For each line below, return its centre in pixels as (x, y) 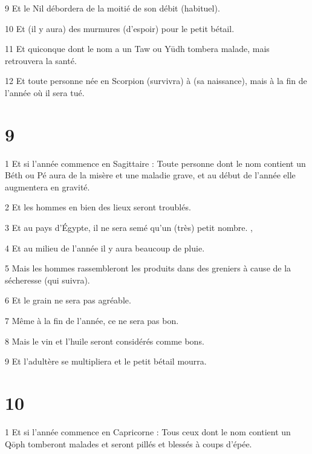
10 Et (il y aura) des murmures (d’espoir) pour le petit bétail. (120, 28)
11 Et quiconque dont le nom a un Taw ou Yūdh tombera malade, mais (137, 49)
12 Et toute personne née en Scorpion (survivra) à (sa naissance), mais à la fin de (156, 81)
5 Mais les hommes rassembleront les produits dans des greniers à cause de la (148, 268)
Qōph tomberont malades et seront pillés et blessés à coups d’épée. (128, 443)
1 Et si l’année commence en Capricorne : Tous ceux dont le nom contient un (148, 431)
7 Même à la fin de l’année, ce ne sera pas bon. (92, 321)
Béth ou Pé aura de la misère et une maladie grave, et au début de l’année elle (150, 175)
